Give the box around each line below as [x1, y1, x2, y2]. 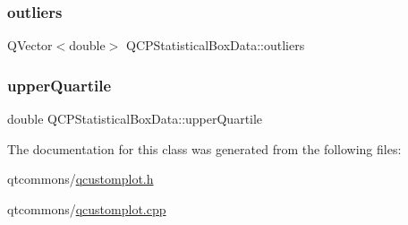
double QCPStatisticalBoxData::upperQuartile [7, 109, 263, 128]
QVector [7, 36, 53, 55]
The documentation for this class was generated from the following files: [7, 139, 402, 158]
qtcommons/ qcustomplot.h [7, 169, 154, 188]
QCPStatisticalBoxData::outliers [126, 36, 305, 55]
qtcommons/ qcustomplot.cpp [7, 199, 166, 218]
